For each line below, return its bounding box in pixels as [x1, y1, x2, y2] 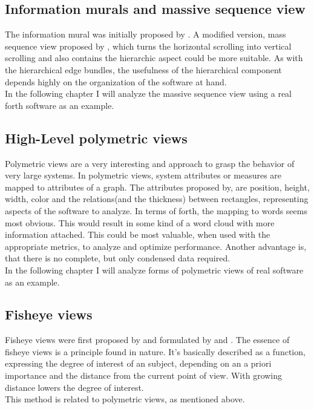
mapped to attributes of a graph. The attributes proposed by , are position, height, [5, 180, 310, 193]
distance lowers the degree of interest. [5, 381, 144, 393]
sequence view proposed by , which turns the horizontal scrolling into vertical [5, 39, 292, 52]
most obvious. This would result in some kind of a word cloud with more [5, 216, 275, 229]
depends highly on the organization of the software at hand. [5, 75, 227, 88]
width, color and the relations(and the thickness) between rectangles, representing [5, 192, 309, 205]
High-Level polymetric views [5, 128, 188, 147]
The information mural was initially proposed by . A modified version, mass [5, 28, 286, 41]
